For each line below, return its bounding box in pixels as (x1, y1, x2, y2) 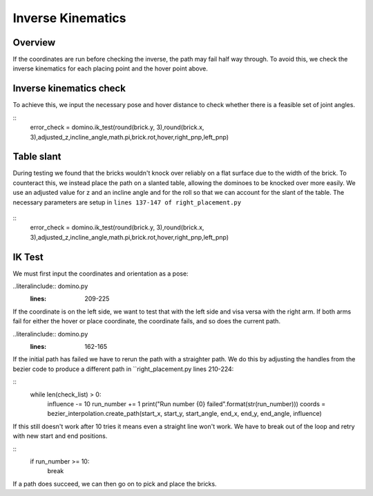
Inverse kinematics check (12, 83, 126, 95)
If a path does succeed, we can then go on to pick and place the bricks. (12, 479, 217, 488)
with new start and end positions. (12, 432, 108, 440)
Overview (12, 37, 56, 48)
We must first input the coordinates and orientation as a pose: (12, 269, 189, 278)
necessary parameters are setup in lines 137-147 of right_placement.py (12, 198, 242, 207)
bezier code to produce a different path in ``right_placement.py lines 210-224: (12, 365, 234, 373)
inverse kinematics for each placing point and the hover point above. (12, 64, 209, 73)
